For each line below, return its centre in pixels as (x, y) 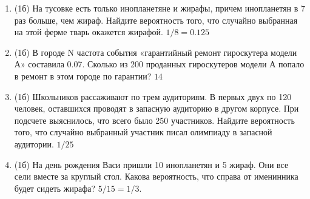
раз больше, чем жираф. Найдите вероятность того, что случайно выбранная (156, 20)
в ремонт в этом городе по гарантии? (83, 76)
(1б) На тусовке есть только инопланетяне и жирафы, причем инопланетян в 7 (160, 8)
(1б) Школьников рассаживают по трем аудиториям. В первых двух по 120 (153, 96)
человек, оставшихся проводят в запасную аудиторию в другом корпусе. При (157, 108)
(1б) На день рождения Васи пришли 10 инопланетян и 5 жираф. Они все (151, 164)
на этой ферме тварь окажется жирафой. (89, 32)
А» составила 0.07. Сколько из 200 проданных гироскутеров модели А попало (159, 64)
